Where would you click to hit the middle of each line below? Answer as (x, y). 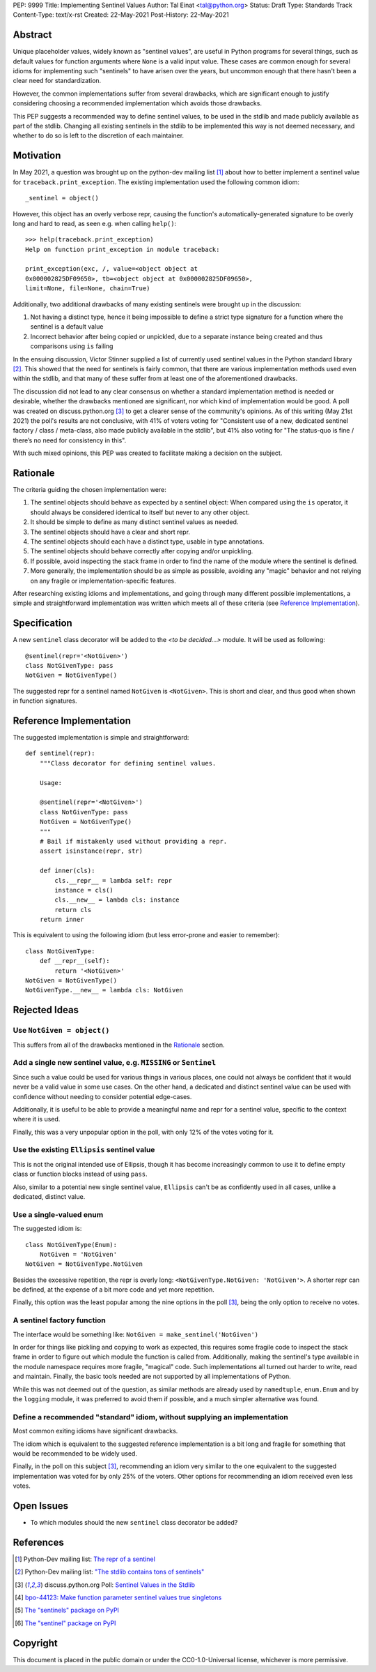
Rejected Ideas (46, 1010)
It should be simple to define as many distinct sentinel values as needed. (134, 522)
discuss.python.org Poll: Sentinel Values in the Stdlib (119, 1585)
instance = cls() (84, 890)
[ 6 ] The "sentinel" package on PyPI (65, 1623)
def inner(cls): (67, 871)
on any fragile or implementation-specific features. (103, 581)
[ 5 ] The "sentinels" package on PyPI (67, 1610)
